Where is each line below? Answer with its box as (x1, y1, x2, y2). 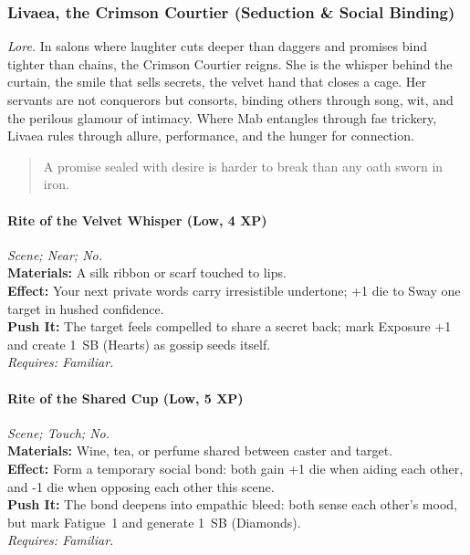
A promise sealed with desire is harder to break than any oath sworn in (43, 156, 444, 175)
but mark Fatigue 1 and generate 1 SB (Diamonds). (7, 512, 301, 531)
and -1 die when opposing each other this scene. (7, 476, 275, 496)
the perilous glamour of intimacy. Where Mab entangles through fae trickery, (7, 108, 437, 127)
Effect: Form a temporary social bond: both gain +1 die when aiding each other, (7, 458, 464, 477)
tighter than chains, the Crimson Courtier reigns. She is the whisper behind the (7, 54, 453, 73)
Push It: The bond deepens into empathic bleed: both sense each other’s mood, (7, 495, 457, 514)
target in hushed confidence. (7, 298, 164, 318)
